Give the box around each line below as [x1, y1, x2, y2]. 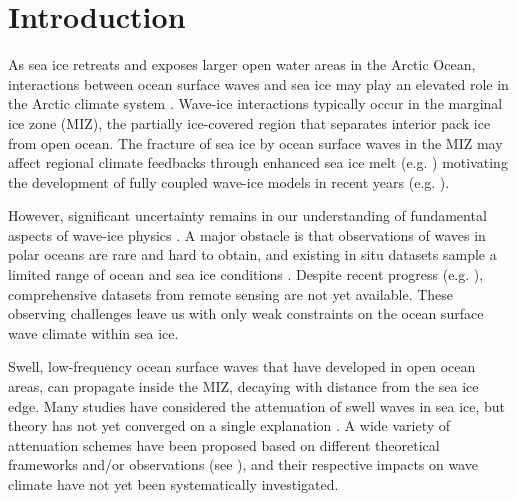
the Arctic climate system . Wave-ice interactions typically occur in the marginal [8, 93, 503, 114]
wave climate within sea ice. [8, 322, 179, 343]
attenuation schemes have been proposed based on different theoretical [8, 434, 440, 455]
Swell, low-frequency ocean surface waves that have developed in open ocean [8, 356, 476, 377]
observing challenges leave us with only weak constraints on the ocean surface [8, 303, 484, 324]
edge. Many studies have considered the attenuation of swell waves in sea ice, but [8, 395, 506, 416]
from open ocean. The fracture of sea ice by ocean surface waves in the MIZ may [8, 132, 503, 153]
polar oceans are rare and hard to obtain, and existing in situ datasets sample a [8, 244, 497, 265]
